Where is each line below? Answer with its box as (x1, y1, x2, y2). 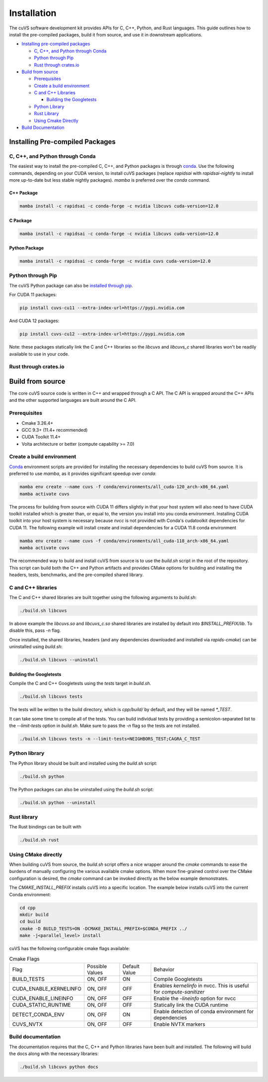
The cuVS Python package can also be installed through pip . (9, 282, 134, 288)
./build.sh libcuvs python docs (19, 1064, 99, 1070)
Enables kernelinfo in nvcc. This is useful (153, 982, 249, 989)
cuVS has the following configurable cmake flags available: (9, 946, 130, 952)
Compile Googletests (153, 975, 203, 982)
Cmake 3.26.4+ (21, 420, 54, 426)
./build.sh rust (19, 837, 60, 843)
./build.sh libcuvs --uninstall (19, 657, 99, 663)
